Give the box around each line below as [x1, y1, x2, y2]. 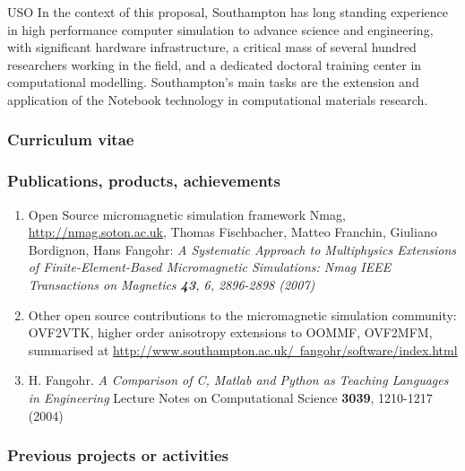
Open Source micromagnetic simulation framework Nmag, [28, 205, 346, 223]
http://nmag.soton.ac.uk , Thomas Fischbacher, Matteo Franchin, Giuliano [28, 222, 437, 241]
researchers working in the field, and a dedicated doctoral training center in [7, 55, 422, 74]
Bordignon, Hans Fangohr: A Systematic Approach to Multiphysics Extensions [28, 240, 456, 258]
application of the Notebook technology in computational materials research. [7, 90, 428, 109]
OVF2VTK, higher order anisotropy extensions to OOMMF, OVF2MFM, [28, 323, 433, 342]
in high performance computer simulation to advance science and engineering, [7, 20, 434, 39]
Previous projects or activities [7, 444, 228, 467]
